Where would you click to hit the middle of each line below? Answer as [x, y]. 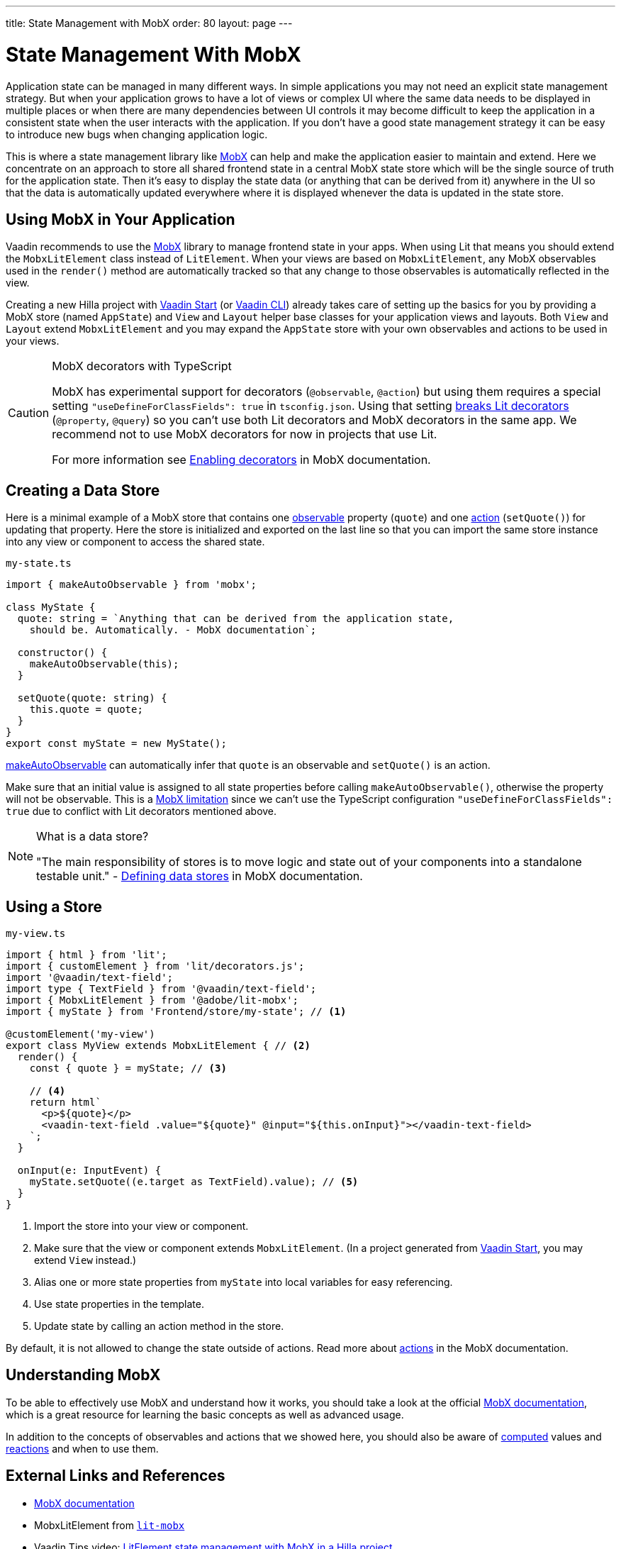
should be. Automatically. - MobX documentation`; [173, 630]
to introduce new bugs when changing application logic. [137, 134]
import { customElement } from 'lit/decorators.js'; [155, 966]
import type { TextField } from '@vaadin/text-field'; [161, 989]
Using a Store [54, 906]
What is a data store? [93, 837]
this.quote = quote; [86, 710]
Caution [29, 413]
